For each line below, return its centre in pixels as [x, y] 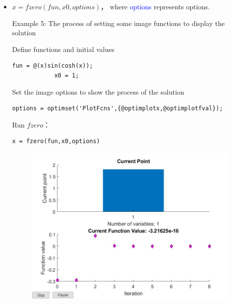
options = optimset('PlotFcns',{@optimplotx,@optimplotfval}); [117, 109]
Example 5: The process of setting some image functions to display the [118, 23]
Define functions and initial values [63, 49]
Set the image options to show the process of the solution [98, 91]
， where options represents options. [155, 6]
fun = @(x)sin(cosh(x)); [52, 66]
